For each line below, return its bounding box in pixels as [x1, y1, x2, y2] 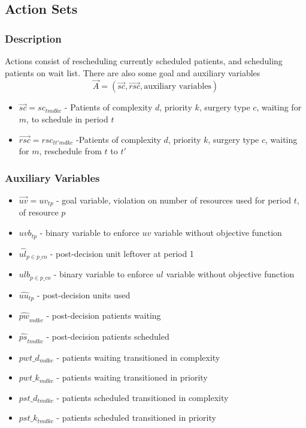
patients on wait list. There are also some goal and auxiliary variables [5, 66, 260, 79]
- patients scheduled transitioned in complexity [56, 391, 229, 403]
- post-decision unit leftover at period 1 [50, 247, 194, 259]
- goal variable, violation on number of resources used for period [56, 194, 292, 206]
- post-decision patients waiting [46, 309, 161, 322]
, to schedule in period [26, 113, 108, 125]
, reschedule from [39, 145, 102, 157]
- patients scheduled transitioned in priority [56, 411, 216, 424]
